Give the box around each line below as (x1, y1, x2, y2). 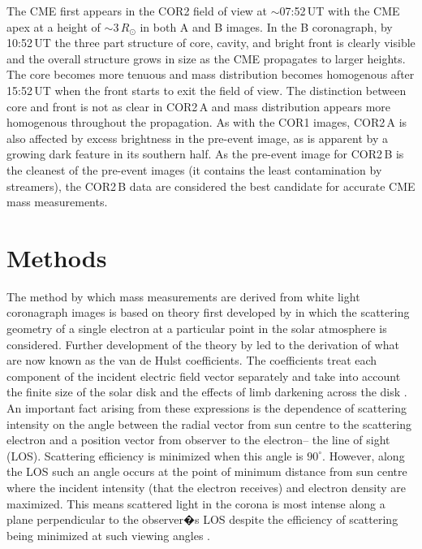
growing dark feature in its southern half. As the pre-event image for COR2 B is (6, 145, 404, 162)
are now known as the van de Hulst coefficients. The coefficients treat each (6, 352, 377, 369)
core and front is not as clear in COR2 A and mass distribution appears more (6, 97, 390, 115)
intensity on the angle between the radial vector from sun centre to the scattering (6, 415, 411, 432)
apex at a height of (6, 18, 101, 35)
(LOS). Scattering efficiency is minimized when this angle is (6, 447, 304, 464)
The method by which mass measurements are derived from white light (6, 287, 360, 305)
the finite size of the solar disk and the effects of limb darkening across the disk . (6, 383, 407, 400)
